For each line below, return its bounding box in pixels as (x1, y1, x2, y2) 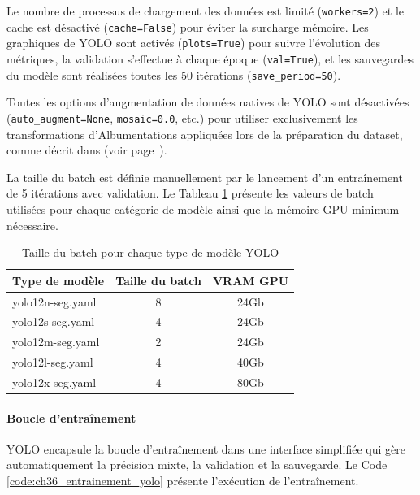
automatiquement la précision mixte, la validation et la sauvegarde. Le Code (6, 456, 388, 473)
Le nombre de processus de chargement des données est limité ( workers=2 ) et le (6, 2, 405, 19)
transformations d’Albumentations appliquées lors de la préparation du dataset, (6, 125, 403, 142)
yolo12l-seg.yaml (12, 354, 93, 371)
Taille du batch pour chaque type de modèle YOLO (22, 244, 279, 261)
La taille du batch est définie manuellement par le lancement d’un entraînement (6, 168, 403, 185)
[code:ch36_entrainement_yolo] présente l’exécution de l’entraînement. (6, 471, 359, 488)
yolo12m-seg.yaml (12, 333, 100, 350)
